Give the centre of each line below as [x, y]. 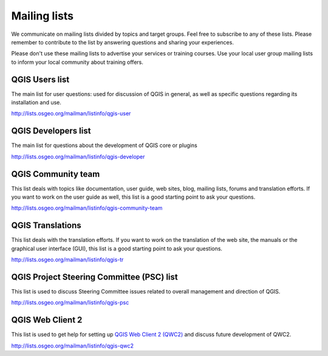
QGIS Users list [40, 79]
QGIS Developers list [51, 131]
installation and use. [36, 103]
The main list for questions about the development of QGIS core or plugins [104, 145]
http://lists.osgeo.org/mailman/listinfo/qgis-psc [70, 303]
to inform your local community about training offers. [77, 62]
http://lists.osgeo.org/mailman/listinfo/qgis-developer [78, 156]
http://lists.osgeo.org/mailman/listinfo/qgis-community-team [87, 208]
